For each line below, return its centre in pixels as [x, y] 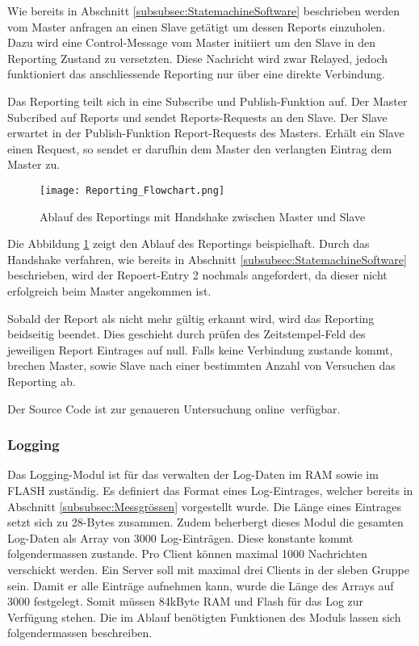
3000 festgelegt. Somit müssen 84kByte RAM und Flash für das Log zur [186, 601]
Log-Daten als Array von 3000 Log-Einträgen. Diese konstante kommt [180, 537]
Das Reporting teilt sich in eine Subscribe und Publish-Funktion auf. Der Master [207, 101]
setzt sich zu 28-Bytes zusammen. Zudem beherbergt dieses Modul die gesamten [205, 522]
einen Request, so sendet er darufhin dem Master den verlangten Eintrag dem [200, 148]
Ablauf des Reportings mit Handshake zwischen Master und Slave [203, 216]
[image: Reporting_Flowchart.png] [132, 190]
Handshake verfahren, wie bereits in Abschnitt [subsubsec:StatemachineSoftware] [207, 259]
